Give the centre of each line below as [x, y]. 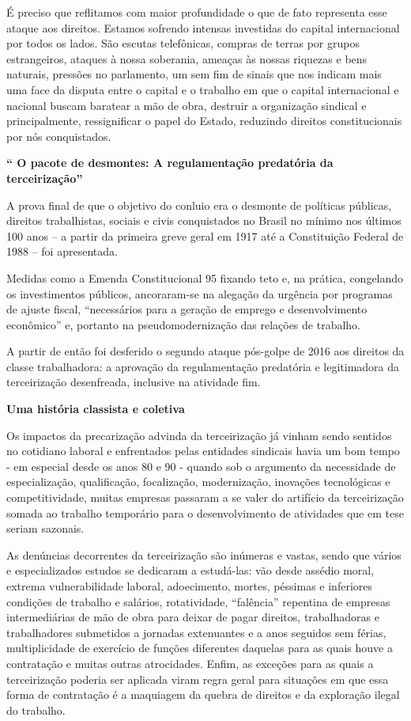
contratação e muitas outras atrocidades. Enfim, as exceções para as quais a [190, 663]
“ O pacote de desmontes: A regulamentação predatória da [170, 163]
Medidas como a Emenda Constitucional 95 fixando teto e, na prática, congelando [205, 277]
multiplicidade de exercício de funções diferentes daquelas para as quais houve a [200, 648]
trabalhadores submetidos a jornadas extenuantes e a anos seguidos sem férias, [196, 632]
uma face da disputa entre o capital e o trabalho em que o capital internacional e [203, 89]
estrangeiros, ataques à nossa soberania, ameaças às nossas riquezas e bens [187, 58]
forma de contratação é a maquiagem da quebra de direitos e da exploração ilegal [203, 694]
